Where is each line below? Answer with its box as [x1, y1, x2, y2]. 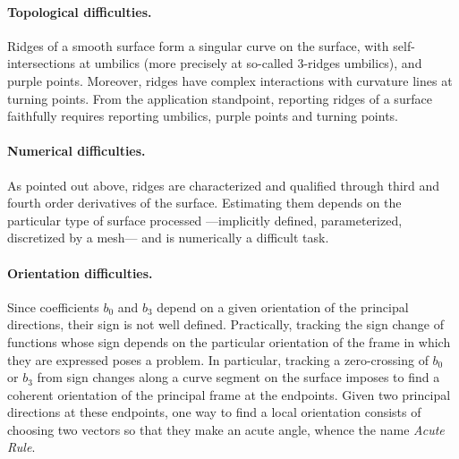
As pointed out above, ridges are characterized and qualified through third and [7, 175, 440, 194]
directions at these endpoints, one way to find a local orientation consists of [7, 403, 421, 421]
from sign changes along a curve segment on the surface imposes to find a [37, 368, 440, 387]
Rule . [7, 438, 36, 456]
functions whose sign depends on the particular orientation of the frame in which [7, 332, 451, 351]
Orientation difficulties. [7, 263, 153, 282]
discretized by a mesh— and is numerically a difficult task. [7, 228, 329, 247]
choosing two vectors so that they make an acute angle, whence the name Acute [7, 420, 445, 438]
